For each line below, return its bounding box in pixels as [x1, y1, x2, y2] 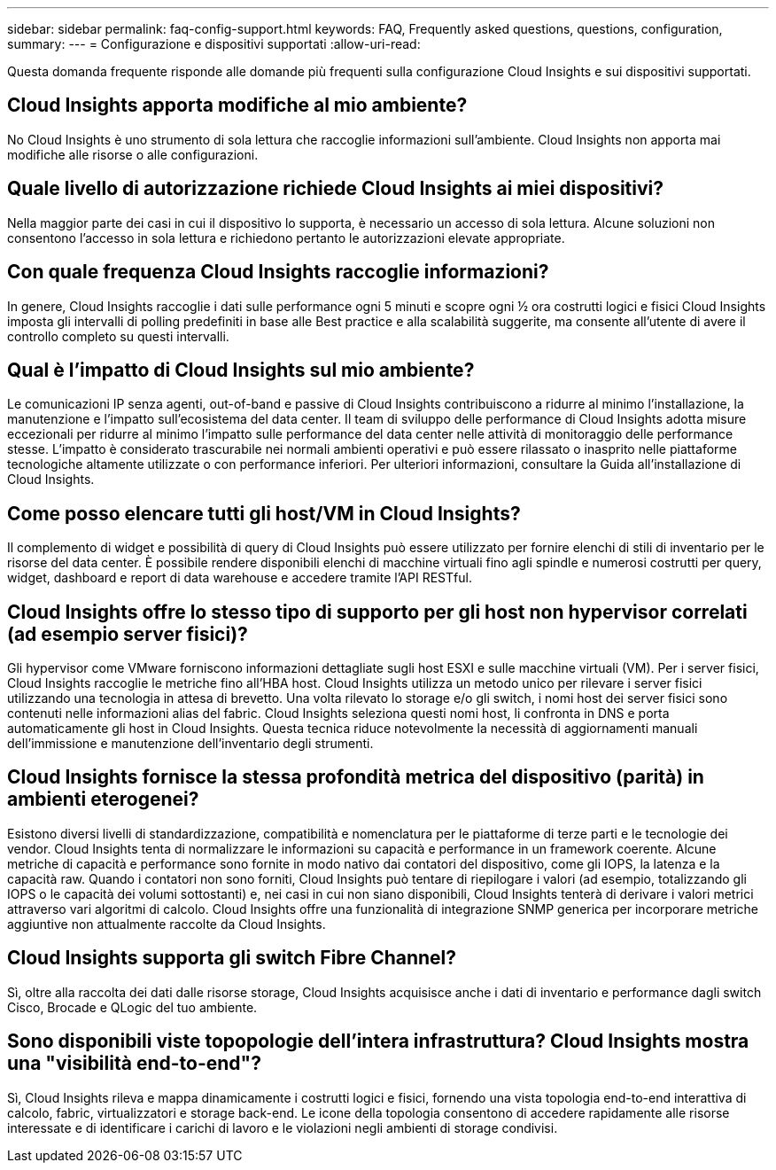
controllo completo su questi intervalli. [7, 328, 229, 344]
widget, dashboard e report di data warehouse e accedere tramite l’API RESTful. [7, 570, 472, 586]
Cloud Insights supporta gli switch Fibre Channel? [7, 947, 457, 970]
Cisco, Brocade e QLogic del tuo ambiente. [7, 999, 258, 1015]
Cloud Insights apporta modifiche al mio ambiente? [7, 94, 468, 117]
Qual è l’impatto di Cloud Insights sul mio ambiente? [7, 358, 475, 381]
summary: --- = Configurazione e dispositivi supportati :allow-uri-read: [7, 36, 421, 51]
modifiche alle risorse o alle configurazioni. [7, 146, 259, 162]
